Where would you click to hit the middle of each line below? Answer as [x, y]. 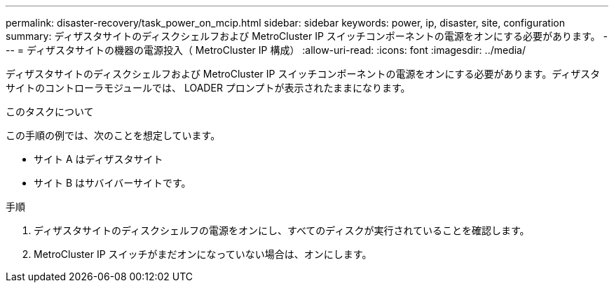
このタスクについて [50, 111]
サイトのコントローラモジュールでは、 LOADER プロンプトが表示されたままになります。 [208, 88]
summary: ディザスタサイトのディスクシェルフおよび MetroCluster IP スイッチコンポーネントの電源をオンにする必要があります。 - [307, 36]
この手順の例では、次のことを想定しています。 [113, 135]
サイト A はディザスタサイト [98, 159]
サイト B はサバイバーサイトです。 [112, 183]
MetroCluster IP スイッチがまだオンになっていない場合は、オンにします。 [203, 254]
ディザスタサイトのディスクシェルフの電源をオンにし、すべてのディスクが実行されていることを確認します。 [282, 230]
